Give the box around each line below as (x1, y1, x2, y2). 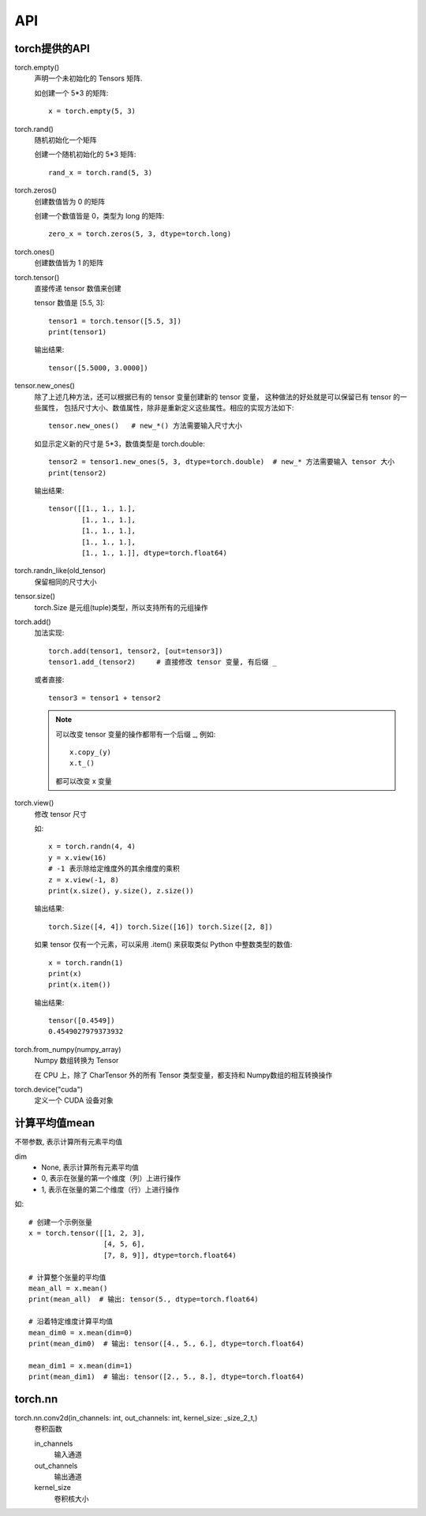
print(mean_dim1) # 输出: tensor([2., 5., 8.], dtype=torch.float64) (28, 1372, 305, 1381)
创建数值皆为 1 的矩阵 (34, 258, 104, 268)
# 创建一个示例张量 (28, 1218, 92, 1226)
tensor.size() (14, 592, 55, 601)
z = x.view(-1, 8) (48, 875, 120, 884)
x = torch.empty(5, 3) (48, 107, 136, 116)
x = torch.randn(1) (48, 958, 124, 967)
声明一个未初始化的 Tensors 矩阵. (34, 73, 143, 83)
